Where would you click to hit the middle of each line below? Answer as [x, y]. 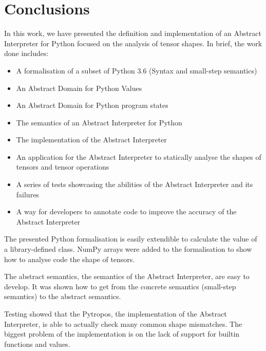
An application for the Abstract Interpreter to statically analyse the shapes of [139, 156]
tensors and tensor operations [63, 167]
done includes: [26, 53]
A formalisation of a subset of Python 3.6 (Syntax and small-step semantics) [137, 70]
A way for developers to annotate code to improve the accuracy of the [126, 211]
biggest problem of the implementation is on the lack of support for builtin [122, 334]
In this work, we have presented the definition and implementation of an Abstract [133, 33]
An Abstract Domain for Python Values [79, 88]
